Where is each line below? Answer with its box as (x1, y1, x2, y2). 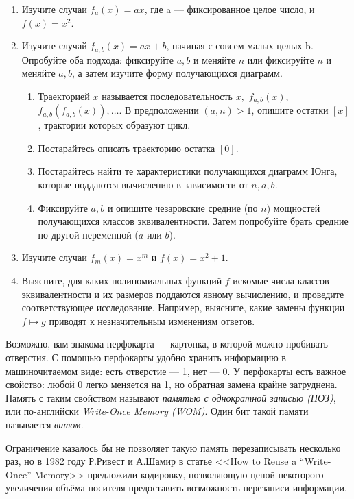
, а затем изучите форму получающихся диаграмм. (71, 66, 283, 80)
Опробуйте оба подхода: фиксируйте (21, 52, 174, 66)
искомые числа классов (233, 273, 329, 288)
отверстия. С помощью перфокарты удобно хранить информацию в (5, 350, 286, 364)
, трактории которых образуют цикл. (38, 118, 191, 132)
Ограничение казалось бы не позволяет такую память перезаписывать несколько (5, 440, 341, 454)
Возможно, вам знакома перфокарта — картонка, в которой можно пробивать (5, 337, 328, 351)
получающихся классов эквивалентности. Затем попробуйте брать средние (38, 214, 349, 228)
